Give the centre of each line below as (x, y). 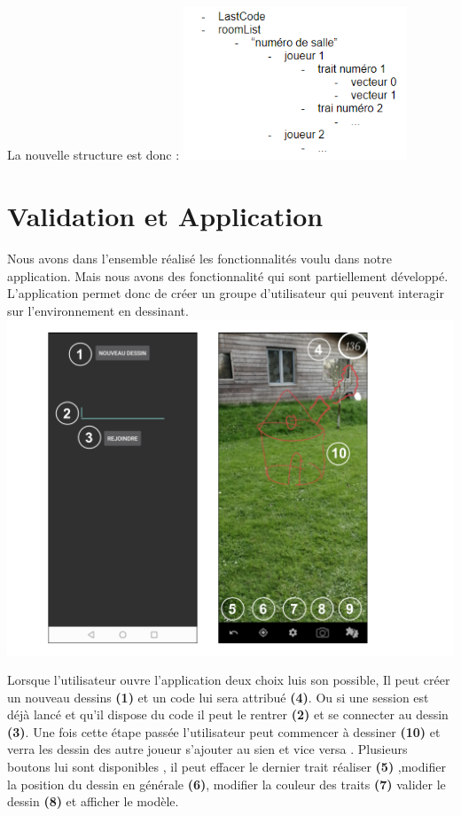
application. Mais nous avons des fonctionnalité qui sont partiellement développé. (228, 275)
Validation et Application (165, 216)
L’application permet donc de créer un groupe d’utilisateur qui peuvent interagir (226, 293)
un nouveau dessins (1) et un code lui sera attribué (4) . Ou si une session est (218, 697)
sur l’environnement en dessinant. (98, 310)
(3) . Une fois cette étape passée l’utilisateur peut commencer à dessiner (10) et (224, 731)
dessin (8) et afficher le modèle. (93, 801)
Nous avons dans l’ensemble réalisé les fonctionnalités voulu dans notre (199, 259)
